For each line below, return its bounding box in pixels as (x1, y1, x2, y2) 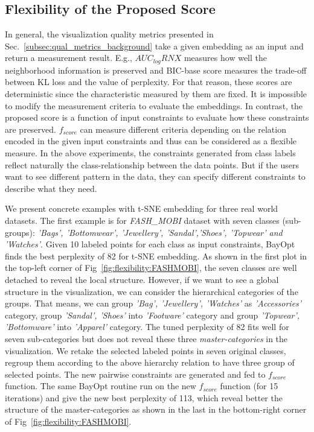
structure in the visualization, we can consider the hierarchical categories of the (5, 285, 298, 297)
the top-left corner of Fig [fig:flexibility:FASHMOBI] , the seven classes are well (5, 261, 297, 274)
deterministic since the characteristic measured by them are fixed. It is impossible (5, 87, 307, 100)
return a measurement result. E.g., (5, 51, 132, 64)
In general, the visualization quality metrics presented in (5, 28, 214, 40)
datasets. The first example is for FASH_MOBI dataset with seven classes (5, 214, 280, 226)
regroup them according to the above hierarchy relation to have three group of (5, 356, 295, 369)
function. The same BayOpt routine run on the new (5, 380, 196, 392)
